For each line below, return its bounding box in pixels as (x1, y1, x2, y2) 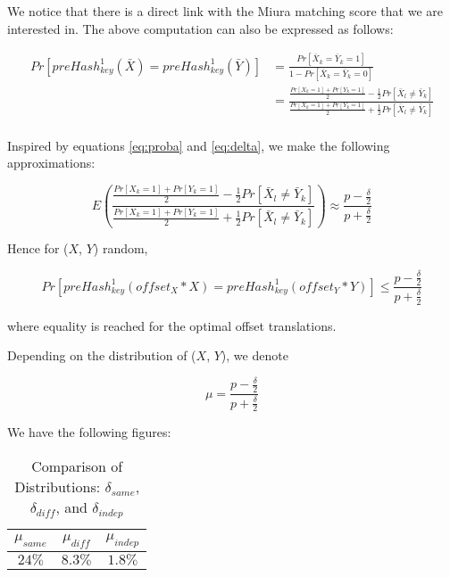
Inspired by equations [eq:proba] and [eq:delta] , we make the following (7, 136, 390, 154)
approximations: (7, 153, 96, 172)
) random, (93, 239, 148, 258)
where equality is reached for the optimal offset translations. (7, 316, 337, 334)
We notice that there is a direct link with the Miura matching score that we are (7, 2, 443, 20)
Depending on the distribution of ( (7, 346, 196, 365)
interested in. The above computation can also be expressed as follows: (7, 19, 394, 37)
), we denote (221, 346, 288, 365)
